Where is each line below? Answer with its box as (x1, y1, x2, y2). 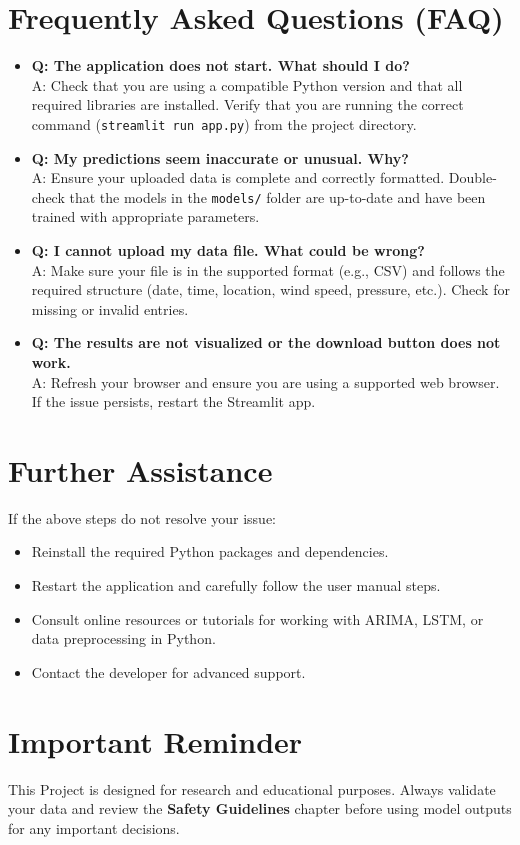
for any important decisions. (8, 817, 180, 838)
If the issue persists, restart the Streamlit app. (31, 391, 316, 412)
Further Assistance (8, 449, 273, 490)
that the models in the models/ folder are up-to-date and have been (69, 186, 486, 207)
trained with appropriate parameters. (31, 206, 260, 227)
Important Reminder (8, 720, 303, 761)
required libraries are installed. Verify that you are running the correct (31, 94, 464, 115)
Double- (448, 167, 497, 188)
